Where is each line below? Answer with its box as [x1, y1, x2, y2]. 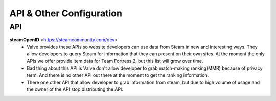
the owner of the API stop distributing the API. [27, 86, 124, 92]
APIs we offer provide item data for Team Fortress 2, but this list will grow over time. [27, 58, 204, 64]
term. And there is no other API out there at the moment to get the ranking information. [27, 72, 209, 78]
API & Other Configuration [9, 8, 123, 19]
